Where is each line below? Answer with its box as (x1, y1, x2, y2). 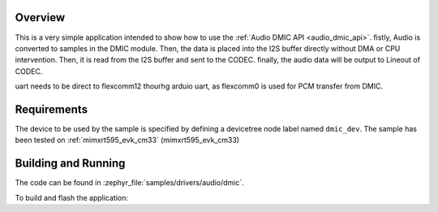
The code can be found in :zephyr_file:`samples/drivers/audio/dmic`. (15, 178, 244, 188)
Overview (15, 11, 66, 24)
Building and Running (15, 157, 126, 171)
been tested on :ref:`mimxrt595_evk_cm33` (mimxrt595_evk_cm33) (15, 135, 239, 145)
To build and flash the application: (15, 193, 129, 202)
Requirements (15, 102, 88, 116)
